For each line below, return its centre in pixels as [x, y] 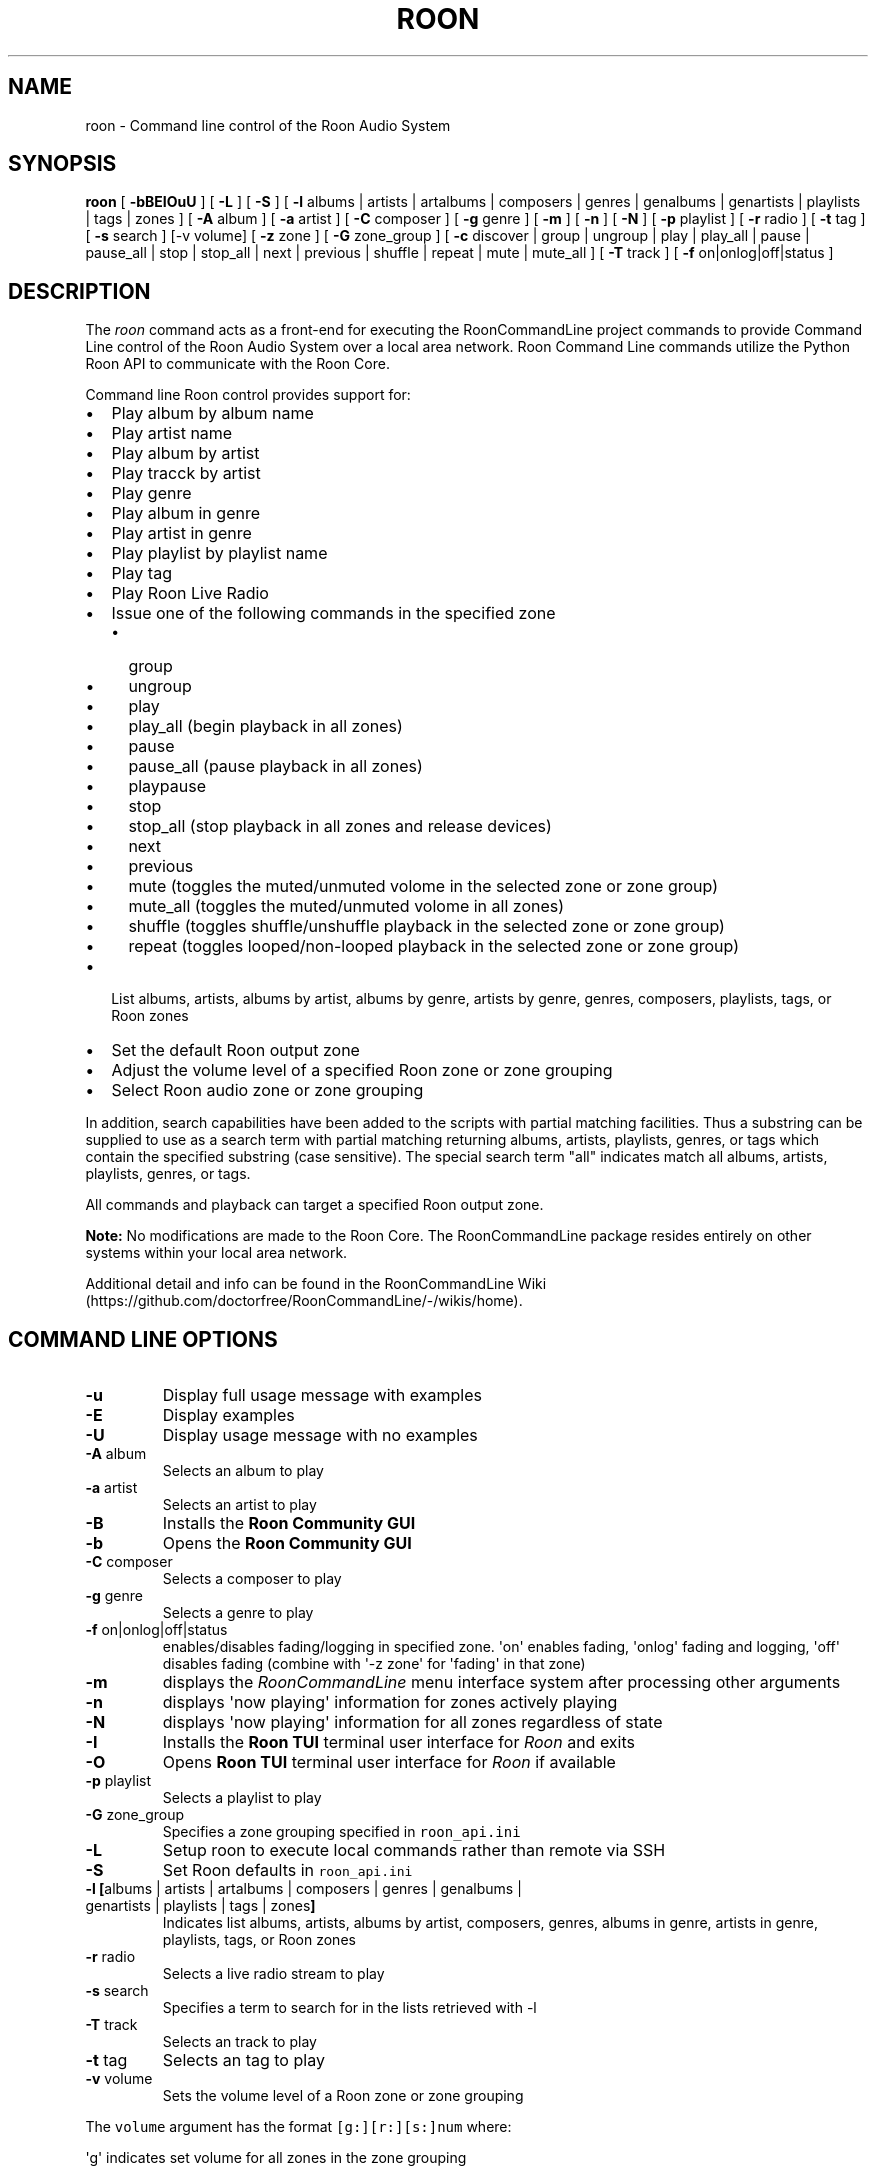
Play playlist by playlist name [219, 553]
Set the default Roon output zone [235, 1050]
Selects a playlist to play [242, 1798]
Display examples [228, 1415]
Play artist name [172, 433]
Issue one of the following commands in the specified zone [333, 613]
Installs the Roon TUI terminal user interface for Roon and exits [398, 1742]
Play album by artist [185, 453]
